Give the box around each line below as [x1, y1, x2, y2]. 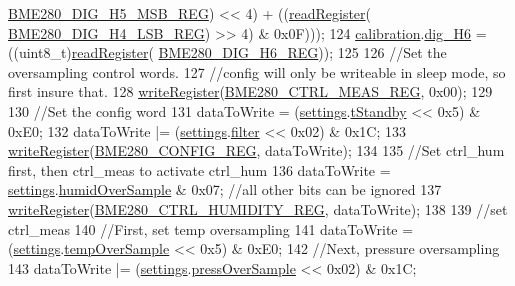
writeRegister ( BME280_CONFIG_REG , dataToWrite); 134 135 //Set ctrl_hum [8, 140, 505, 161]
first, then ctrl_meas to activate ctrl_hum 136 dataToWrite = [8, 159, 391, 180]
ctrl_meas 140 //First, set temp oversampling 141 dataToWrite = [8, 218, 414, 239]
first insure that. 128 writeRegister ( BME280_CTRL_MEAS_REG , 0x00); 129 [8, 81, 493, 102]
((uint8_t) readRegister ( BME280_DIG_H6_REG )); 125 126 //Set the [8, 42, 447, 63]
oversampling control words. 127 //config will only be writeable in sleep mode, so [8, 61, 506, 82]
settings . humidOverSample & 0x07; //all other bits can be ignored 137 [8, 179, 442, 200]
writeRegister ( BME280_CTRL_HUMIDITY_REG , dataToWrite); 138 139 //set [8, 198, 508, 219]
